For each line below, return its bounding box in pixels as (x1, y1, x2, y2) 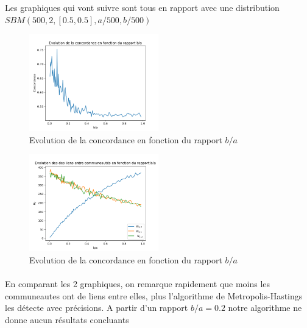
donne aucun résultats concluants (5, 313, 129, 326)
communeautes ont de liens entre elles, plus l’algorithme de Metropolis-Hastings (5, 289, 303, 302)
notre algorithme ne (228, 301, 302, 314)
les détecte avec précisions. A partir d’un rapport (5, 301, 188, 314)
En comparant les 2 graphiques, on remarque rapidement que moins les (5, 277, 270, 290)
